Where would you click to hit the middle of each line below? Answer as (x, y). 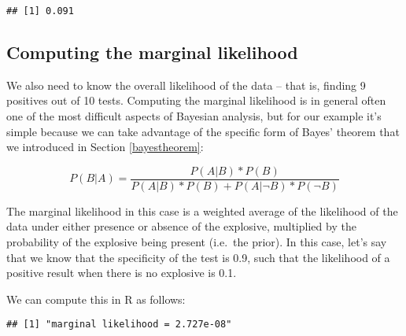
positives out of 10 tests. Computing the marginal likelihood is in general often (196, 100)
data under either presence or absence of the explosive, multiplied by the (181, 226)
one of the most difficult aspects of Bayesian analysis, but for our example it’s (194, 116)
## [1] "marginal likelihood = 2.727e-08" (119, 325)
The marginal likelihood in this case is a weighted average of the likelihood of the (202, 210)
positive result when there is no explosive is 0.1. (122, 273)
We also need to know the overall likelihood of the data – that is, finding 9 (186, 85)
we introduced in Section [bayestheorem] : (105, 147)
